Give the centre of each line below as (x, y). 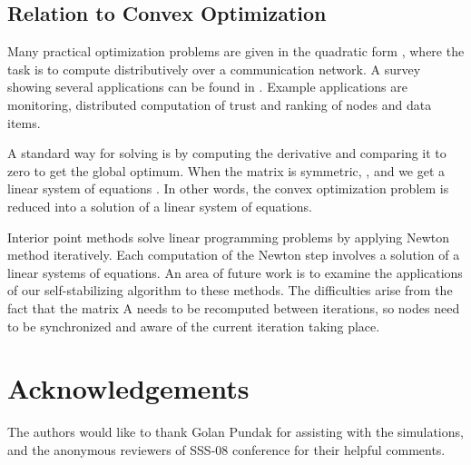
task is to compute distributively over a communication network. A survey (214, 69)
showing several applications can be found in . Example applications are (207, 87)
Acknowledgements (128, 388)
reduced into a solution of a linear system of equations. (160, 206)
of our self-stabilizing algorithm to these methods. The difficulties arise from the (230, 290)
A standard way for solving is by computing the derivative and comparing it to (227, 153)
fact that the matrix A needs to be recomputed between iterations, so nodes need (234, 307)
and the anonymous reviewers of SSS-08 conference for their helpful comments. (226, 449)
